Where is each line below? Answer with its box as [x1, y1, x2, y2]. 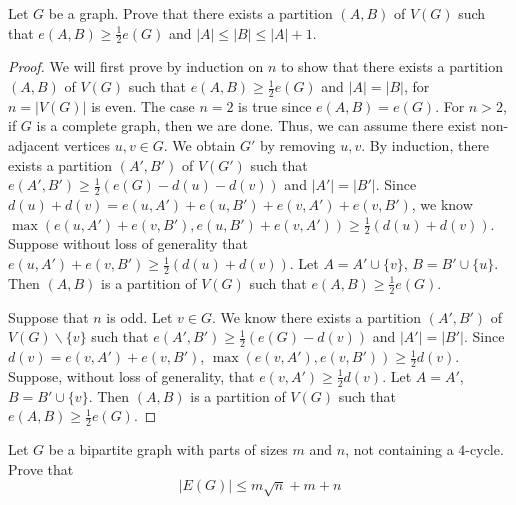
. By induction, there [361, 135, 490, 156]
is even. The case [91, 95, 195, 116]
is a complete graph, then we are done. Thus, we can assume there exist [36, 115, 477, 136]
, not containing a [345, 439, 454, 460]
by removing [260, 135, 336, 156]
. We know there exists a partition [211, 306, 421, 327]
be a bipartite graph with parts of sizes [48, 439, 288, 460]
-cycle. [465, 439, 504, 460]
